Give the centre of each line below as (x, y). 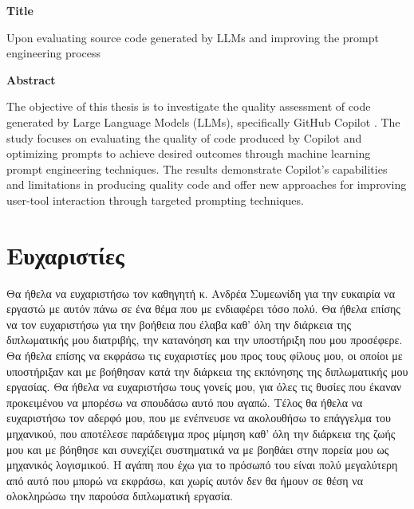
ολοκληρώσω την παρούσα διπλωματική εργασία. (120, 496)
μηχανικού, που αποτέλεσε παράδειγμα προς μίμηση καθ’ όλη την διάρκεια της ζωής (201, 433)
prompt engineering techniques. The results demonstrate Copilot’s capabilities (197, 168)
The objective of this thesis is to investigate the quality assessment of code (189, 106)
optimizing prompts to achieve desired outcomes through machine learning (189, 153)
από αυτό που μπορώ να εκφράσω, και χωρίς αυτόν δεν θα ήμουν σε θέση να (185, 480)
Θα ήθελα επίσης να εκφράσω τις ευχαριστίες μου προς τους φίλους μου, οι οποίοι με (205, 356)
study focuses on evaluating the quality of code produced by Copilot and (184, 137)
